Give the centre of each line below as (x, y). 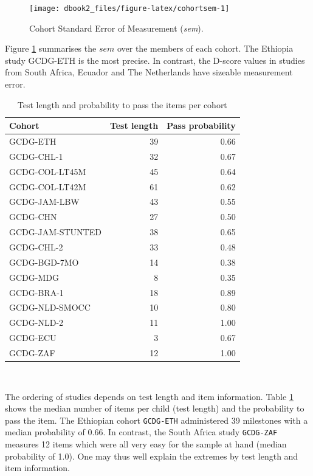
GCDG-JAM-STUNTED (55, 232)
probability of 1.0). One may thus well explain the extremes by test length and (152, 456)
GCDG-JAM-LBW (44, 202)
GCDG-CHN (33, 217)
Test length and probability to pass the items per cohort (122, 104)
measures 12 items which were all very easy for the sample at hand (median (146, 444)
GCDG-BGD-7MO (44, 262)
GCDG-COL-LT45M (48, 171)
